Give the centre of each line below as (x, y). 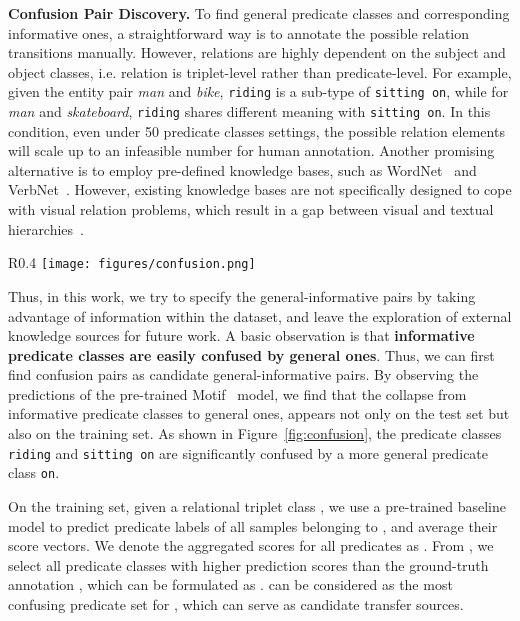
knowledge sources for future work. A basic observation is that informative (241, 335)
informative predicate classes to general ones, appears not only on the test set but (259, 413)
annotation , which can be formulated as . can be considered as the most (230, 584)
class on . (34, 472)
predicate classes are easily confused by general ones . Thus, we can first (251, 354)
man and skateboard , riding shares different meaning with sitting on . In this (249, 111)
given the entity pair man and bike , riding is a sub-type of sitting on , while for (258, 91)
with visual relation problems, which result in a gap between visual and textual (251, 209)
